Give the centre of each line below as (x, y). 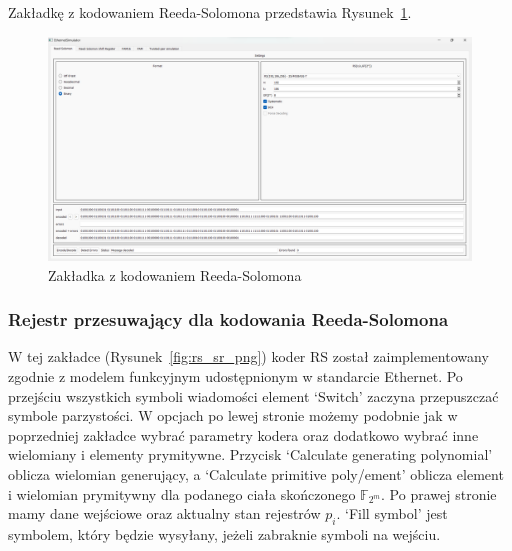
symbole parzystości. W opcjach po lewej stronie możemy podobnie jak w (233, 415)
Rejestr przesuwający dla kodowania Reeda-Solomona (228, 319)
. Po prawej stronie (439, 493)
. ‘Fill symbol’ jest (392, 513)
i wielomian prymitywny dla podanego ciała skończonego (182, 493)
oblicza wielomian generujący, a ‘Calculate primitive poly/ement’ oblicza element (256, 473)
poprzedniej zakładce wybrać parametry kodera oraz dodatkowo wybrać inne (243, 434)
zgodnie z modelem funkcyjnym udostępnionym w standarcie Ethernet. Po (235, 376)
